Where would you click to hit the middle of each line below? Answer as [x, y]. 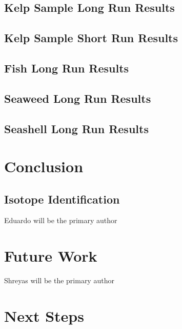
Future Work [51, 256]
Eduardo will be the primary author [61, 220]
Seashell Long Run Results [76, 128]
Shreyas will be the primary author [59, 280]
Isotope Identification [62, 199]
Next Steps [44, 315]
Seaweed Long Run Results [78, 98]
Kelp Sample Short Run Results [91, 38]
